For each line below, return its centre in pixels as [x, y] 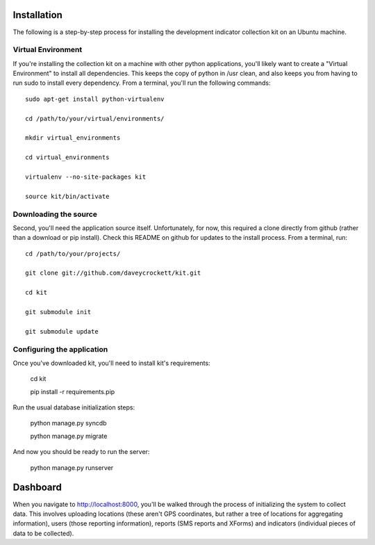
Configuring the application [60, 349]
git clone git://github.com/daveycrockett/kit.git [113, 273]
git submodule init [58, 312]
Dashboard [37, 488]
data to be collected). [43, 533]
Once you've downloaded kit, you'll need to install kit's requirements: [112, 363]
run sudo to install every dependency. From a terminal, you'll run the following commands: [142, 83]
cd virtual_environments [67, 157]
